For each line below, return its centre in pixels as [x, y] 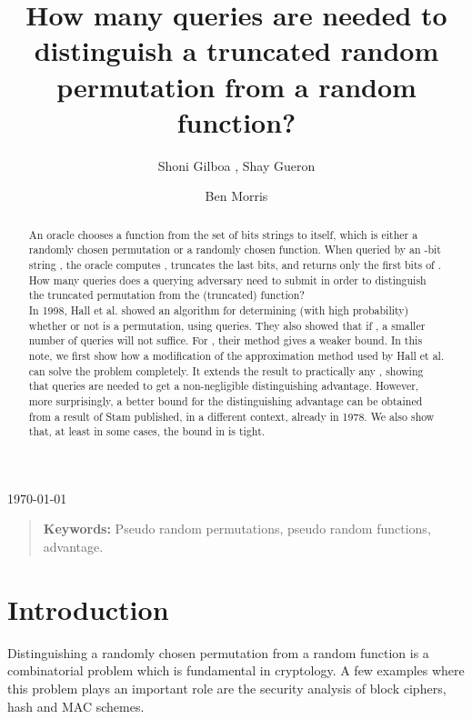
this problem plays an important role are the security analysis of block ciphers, [227, 688]
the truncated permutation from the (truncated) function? [166, 295]
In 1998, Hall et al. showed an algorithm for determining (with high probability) [219, 310]
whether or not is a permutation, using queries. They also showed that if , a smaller [227, 325]
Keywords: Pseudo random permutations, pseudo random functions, [237, 529]
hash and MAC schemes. [76, 706]
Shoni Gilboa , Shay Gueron [236, 165]
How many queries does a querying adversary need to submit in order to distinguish [227, 280]
